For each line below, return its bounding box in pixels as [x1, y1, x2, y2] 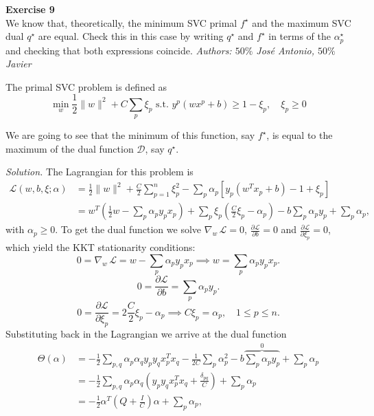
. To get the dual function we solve [55, 222, 202, 237]
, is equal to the [266, 128, 333, 142]
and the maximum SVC [252, 15, 351, 30]
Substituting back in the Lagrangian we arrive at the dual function [5, 327, 287, 341]
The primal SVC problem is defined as [5, 79, 167, 94]
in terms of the [268, 29, 331, 43]
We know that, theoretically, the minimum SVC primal [5, 15, 237, 30]
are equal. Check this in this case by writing [38, 29, 224, 43]
